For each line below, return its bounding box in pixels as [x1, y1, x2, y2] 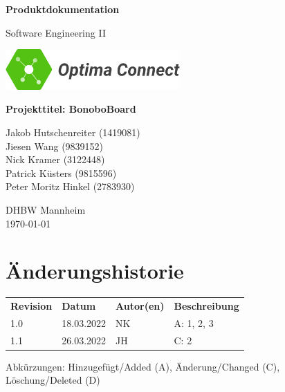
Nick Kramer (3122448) [6, 152, 105, 167]
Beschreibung [174, 299, 239, 312]
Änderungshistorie [6, 256, 184, 285]
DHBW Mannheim [6, 202, 86, 216]
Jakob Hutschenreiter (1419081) [6, 124, 140, 139]
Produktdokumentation [6, 2, 120, 16]
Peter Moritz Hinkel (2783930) [6, 179, 135, 194]
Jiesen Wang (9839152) [6, 138, 104, 153]
